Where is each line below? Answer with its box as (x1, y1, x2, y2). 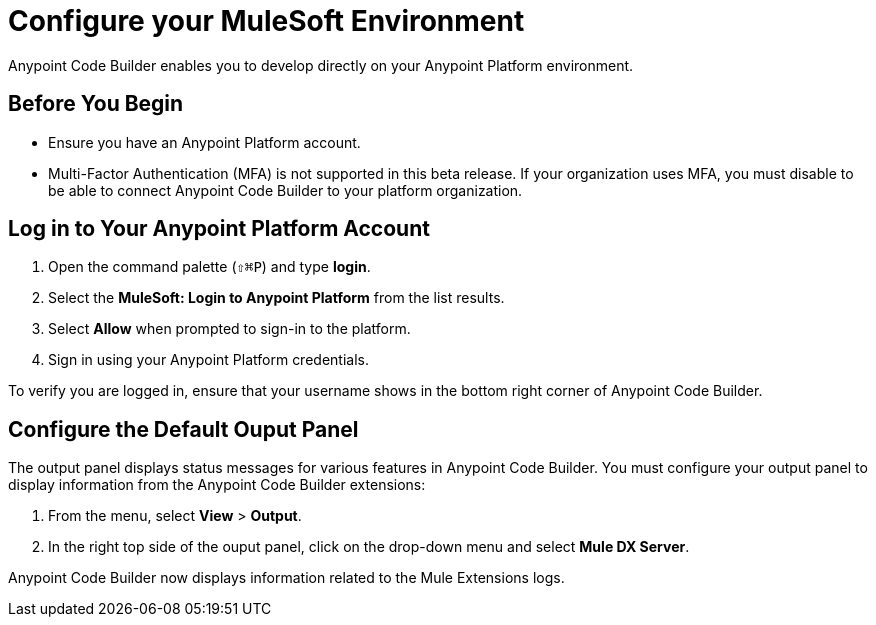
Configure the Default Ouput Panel (8, 416, 359, 442)
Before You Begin (8, 91, 184, 117)
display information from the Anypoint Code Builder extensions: (8, 476, 426, 494)
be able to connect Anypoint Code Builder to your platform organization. (48, 181, 523, 199)
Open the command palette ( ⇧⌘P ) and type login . (48, 258, 371, 276)
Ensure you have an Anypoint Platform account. (48, 133, 361, 151)
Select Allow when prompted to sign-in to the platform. (48, 320, 411, 338)
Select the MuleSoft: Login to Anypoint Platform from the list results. (48, 289, 505, 307)
